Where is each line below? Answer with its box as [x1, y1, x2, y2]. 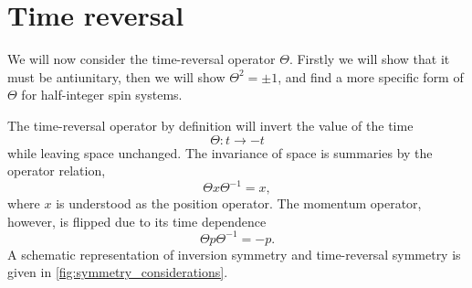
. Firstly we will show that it [288, 49, 450, 69]
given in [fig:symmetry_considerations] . [7, 262, 228, 282]
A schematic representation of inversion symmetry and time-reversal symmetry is [7, 244, 461, 263]
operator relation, [7, 161, 106, 180]
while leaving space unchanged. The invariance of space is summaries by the [7, 143, 433, 162]
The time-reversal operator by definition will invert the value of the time [7, 115, 414, 134]
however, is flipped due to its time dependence [7, 211, 267, 230]
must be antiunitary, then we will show [7, 67, 226, 86]
